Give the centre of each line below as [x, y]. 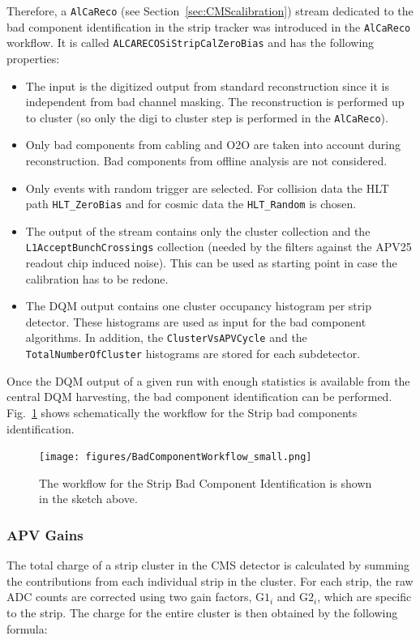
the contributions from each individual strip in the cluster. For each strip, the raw [210, 580]
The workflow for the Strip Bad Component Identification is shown [206, 482]
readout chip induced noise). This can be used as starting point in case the [211, 263]
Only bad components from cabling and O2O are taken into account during [213, 145]
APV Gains [45, 534]
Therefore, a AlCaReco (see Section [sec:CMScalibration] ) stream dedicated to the [210, 11]
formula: [27, 628]
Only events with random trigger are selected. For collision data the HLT [207, 188]
